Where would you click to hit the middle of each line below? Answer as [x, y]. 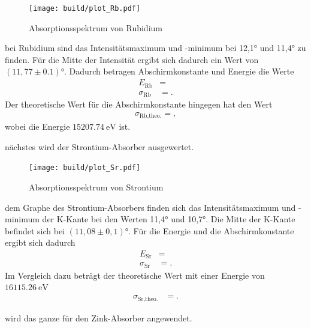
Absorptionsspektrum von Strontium [96, 187]
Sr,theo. [148, 299]
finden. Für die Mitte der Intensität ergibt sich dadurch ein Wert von [132, 59]
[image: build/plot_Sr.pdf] [85, 168]
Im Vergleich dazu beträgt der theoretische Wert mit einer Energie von [135, 275]
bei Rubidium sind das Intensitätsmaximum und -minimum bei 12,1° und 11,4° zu [155, 48]
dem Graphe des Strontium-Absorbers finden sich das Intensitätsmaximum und [150, 207]
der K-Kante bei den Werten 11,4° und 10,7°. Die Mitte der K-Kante [169, 219]
